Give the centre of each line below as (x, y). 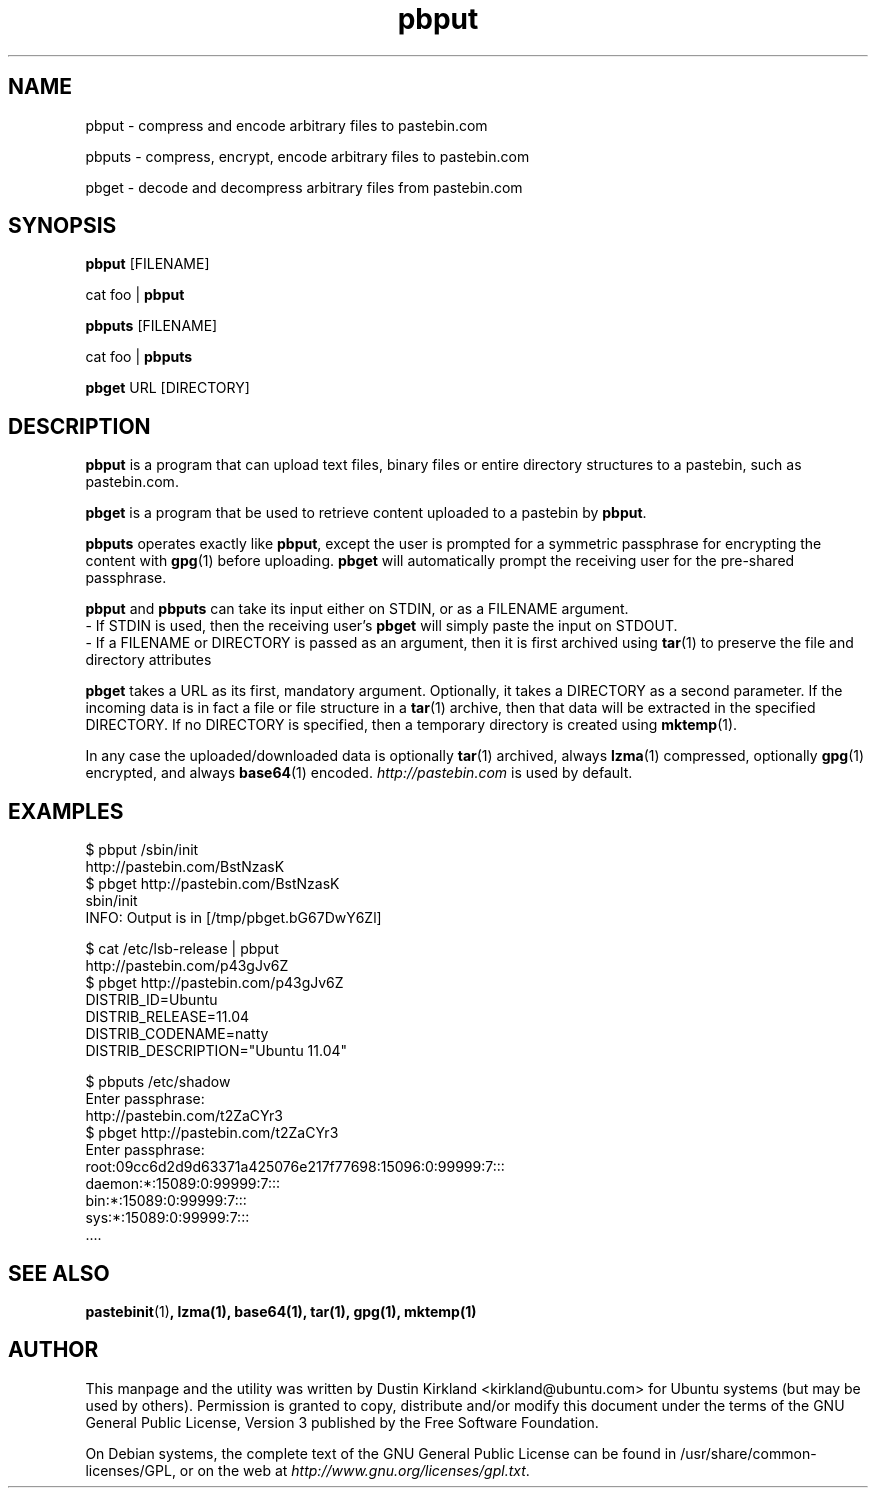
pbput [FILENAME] (147, 264)
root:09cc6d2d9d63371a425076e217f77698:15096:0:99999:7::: (295, 1167)
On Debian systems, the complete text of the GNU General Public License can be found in (381, 1453)
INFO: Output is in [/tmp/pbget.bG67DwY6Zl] (233, 918)
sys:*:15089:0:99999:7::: (167, 1218)
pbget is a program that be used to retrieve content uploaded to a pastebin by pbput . (366, 513)
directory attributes (148, 660)
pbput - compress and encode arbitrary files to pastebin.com (286, 125)
